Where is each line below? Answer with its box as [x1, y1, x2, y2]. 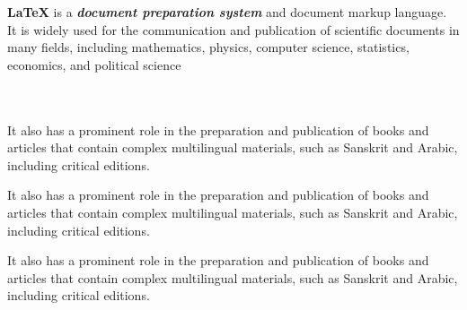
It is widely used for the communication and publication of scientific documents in [7, 20, 460, 39]
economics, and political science [7, 55, 181, 73]
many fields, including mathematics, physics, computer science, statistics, [7, 38, 410, 56]
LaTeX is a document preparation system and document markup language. [7, 3, 447, 21]
